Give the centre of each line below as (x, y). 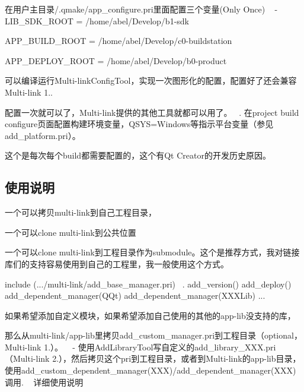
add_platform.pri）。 (43, 135)
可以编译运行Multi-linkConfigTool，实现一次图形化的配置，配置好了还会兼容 (151, 80)
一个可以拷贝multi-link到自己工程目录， (81, 212)
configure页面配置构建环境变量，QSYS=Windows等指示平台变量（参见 (139, 124)
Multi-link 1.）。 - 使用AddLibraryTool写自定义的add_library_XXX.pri (140, 347)
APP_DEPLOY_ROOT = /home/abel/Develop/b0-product (116, 60)
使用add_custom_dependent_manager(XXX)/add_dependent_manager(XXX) (151, 370)
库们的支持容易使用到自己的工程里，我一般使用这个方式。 (117, 263)
